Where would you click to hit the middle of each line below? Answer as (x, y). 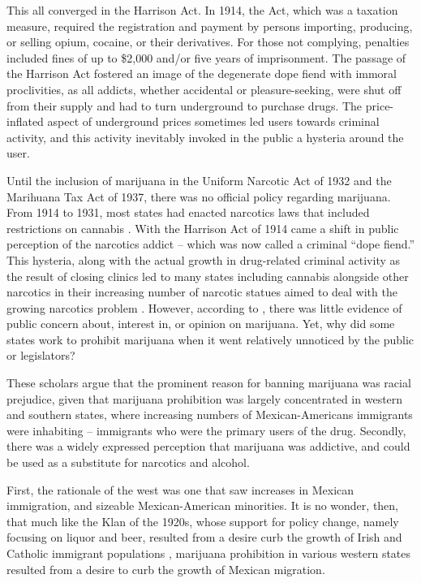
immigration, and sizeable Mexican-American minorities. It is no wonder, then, (202, 505)
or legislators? (41, 355)
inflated (25, 121)
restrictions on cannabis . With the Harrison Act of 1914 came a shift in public (203, 228)
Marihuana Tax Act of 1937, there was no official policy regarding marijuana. (199, 196)
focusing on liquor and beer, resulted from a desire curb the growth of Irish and (204, 537)
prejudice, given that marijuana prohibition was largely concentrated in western (205, 398)
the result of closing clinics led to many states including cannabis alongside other (208, 276)
